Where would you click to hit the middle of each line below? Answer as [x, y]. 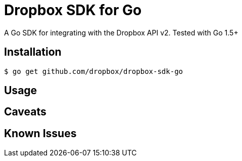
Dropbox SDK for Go [73, 10]
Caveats [25, 112]
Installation [33, 52]
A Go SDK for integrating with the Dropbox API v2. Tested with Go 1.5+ [121, 32]
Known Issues [40, 133]
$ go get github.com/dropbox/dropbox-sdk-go [94, 71]
